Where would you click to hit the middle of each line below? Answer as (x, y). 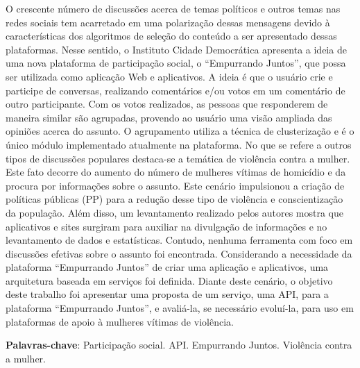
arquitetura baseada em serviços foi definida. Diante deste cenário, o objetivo (169, 280)
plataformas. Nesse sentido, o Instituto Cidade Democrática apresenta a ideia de (176, 49)
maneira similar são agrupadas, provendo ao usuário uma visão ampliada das (169, 117)
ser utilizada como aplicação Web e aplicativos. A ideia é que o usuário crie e (169, 76)
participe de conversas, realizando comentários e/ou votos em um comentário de (175, 90)
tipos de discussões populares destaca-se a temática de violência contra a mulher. (178, 158)
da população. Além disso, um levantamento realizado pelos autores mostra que (174, 212)
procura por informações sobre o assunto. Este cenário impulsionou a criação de (175, 185)
